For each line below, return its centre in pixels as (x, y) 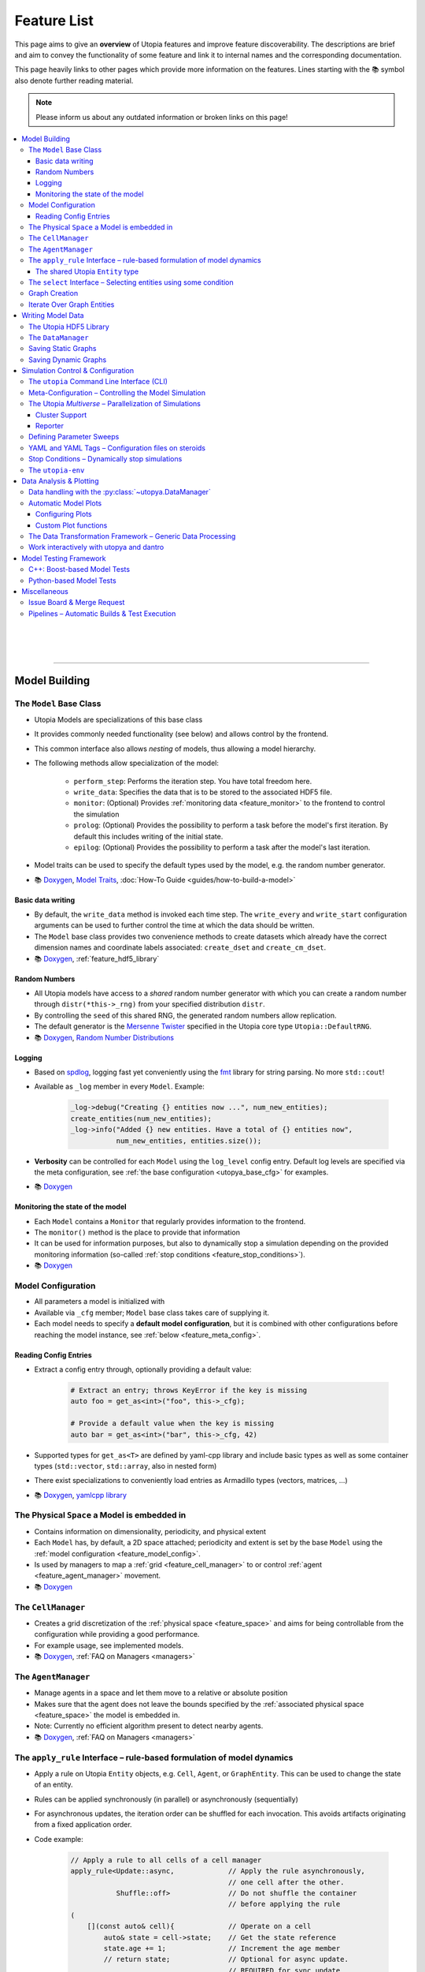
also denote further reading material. (74, 80)
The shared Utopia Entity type (87, 271)
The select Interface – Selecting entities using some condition (131, 282)
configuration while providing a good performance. (117, 1634)
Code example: (59, 1839)
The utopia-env (57, 470)
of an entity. (54, 1785)
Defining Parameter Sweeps (74, 437)
